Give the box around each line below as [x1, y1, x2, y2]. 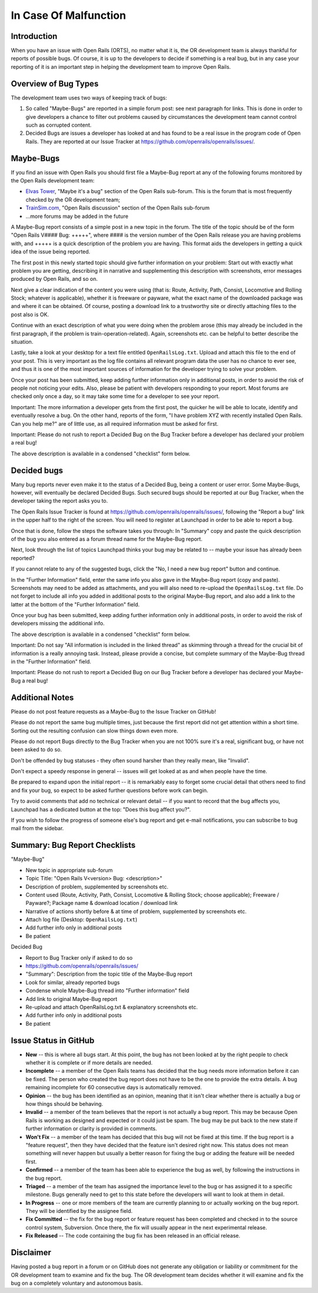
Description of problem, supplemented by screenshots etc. [25, 883, 169, 890]
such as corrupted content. [25, 121, 92, 128]
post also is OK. [11, 311, 49, 318]
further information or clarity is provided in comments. [25, 1125, 157, 1132]
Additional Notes [11, 692, 74, 702]
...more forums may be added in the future [25, 213, 129, 220]
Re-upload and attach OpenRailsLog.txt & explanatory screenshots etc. [25, 1003, 198, 1010]
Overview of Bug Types [11, 78, 99, 88]
